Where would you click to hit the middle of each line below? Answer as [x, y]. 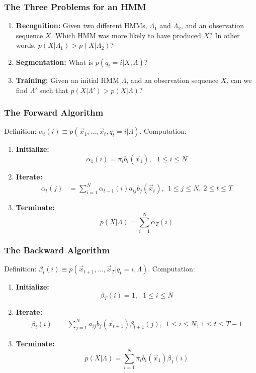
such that [54, 90]
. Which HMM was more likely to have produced [126, 35]
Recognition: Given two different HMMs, [81, 25]
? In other [225, 35]
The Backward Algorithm [57, 250]
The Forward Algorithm [54, 112]
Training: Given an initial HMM [67, 80]
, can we [239, 80]
